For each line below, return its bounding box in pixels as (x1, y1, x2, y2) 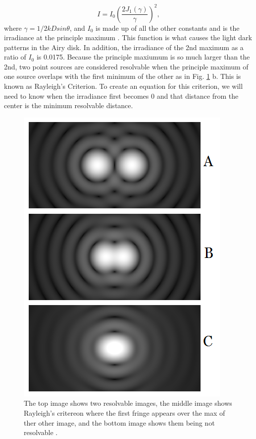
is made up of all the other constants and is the (96, 22, 240, 33)
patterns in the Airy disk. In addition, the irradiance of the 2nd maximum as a (4, 42, 244, 52)
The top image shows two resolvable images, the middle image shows (24, 398, 232, 408)
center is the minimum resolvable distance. (4, 100, 133, 111)
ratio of (4, 52, 26, 62)
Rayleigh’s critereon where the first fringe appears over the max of (24, 408, 225, 418)
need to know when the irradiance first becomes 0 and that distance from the (4, 90, 239, 101)
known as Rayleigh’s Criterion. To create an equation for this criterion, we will (4, 81, 243, 91)
